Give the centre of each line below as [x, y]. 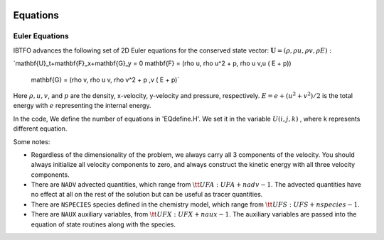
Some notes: [32, 141]
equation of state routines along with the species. [103, 224]
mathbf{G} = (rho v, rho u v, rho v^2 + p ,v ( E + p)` [105, 80]
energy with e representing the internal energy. [82, 106]
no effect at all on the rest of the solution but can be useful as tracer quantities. [147, 195]
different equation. [40, 129]
